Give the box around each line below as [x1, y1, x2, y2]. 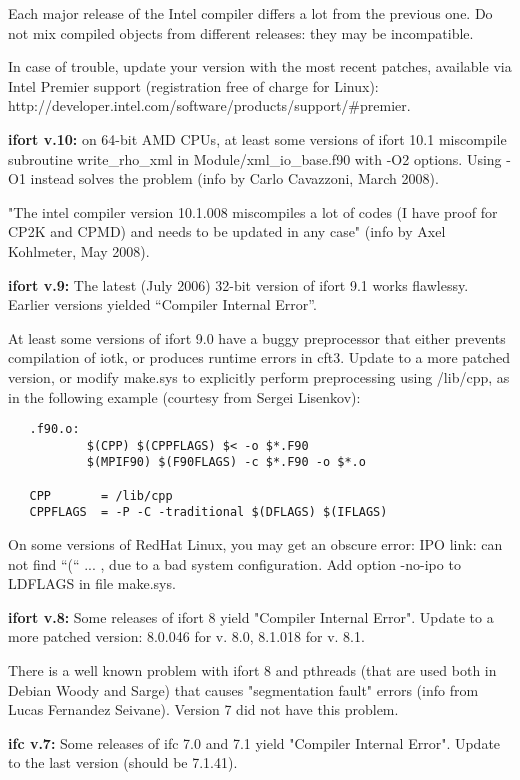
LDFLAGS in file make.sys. [8, 573, 176, 594]
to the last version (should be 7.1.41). [8, 752, 238, 773]
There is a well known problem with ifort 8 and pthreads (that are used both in [8, 660, 497, 680]
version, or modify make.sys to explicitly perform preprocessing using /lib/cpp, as [8, 366, 510, 387]
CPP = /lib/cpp [29, 488, 173, 503]
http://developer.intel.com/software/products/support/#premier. [8, 95, 411, 116]
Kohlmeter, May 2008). [8, 240, 150, 261]
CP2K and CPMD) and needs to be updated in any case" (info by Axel [8, 221, 446, 242]
